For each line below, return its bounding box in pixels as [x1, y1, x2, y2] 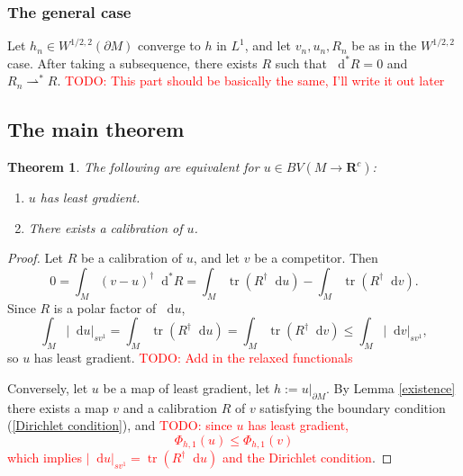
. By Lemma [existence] [326, 378, 456, 397]
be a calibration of [80, 248, 182, 267]
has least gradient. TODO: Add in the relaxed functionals [33, 348, 353, 367]
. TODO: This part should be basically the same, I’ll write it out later [57, 71, 445, 90]
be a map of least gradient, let [103, 378, 270, 397]
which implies [7, 448, 82, 467]
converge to [138, 36, 201, 55]
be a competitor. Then [254, 248, 378, 267]
